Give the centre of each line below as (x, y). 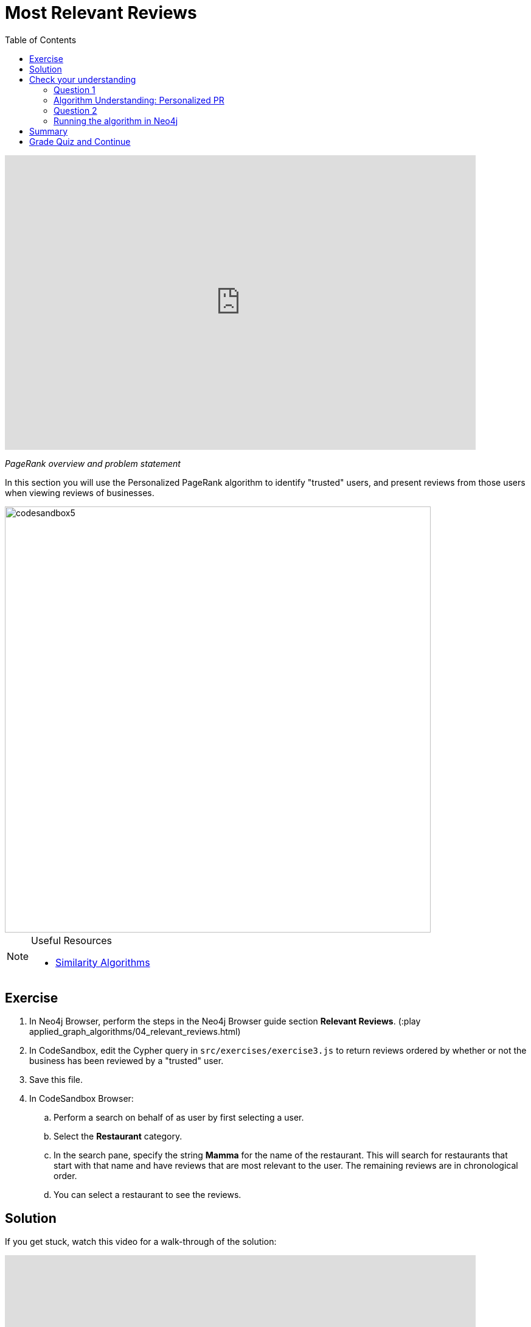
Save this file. (56, 1080)
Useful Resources (72, 940)
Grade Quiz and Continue (80, 141)
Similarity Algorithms (103, 962)
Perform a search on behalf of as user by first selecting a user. (179, 1118)
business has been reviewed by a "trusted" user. (127, 1061)
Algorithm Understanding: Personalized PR (139, 100)
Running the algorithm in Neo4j (116, 121)
